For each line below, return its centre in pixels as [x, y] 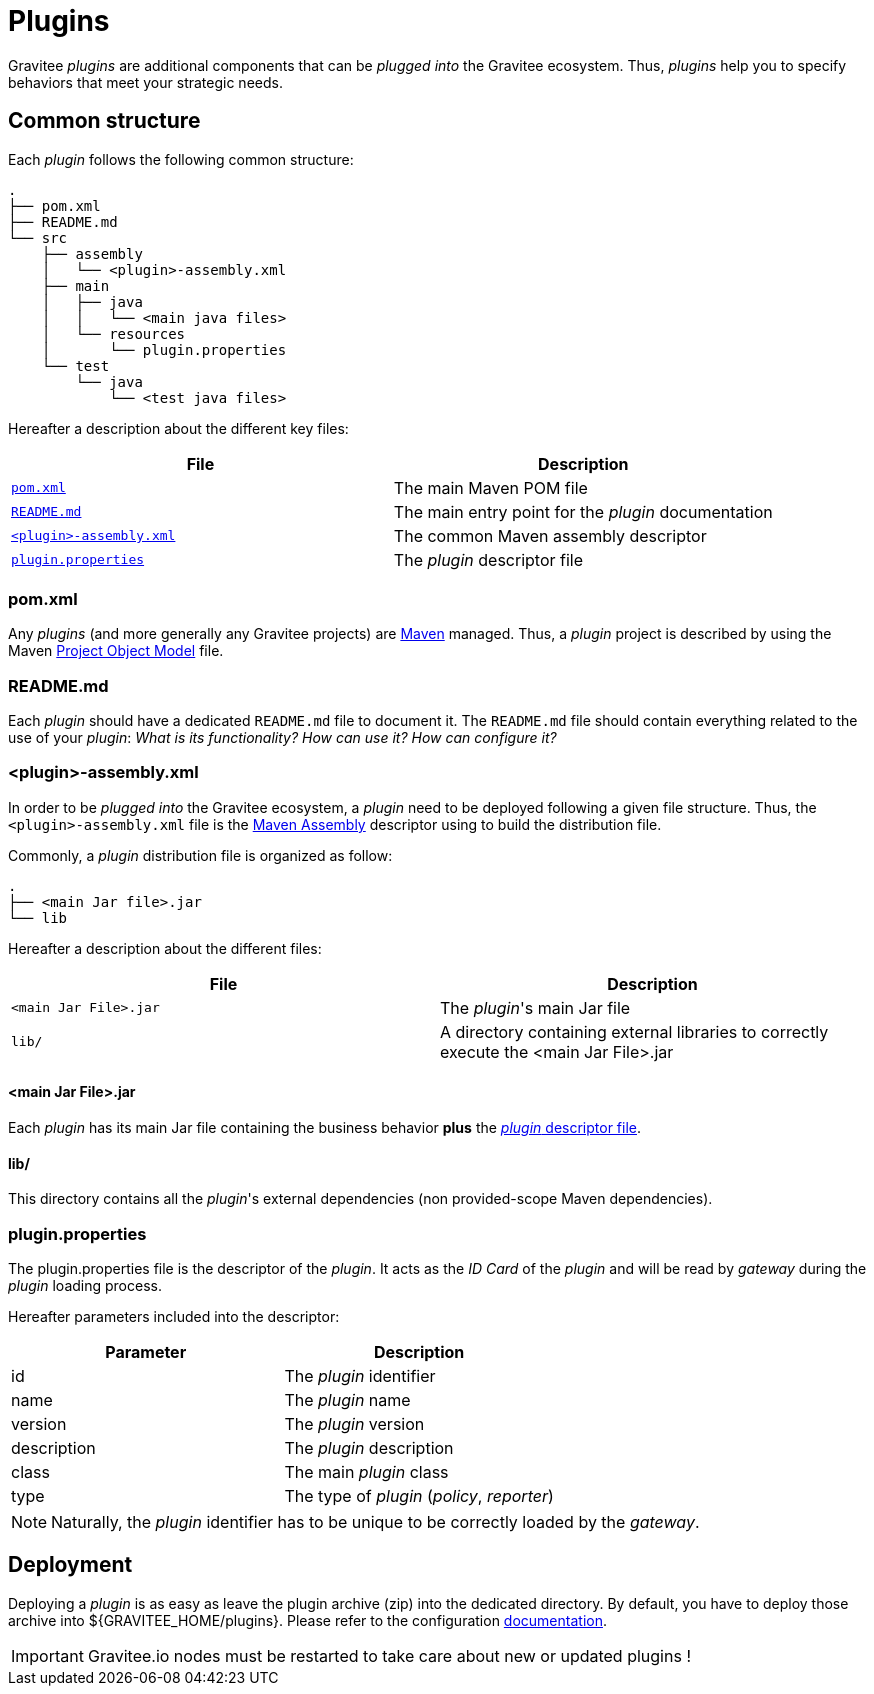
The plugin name [347, 1400]
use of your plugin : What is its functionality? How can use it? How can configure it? [282, 738]
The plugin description [369, 1448]
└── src [38, 237]
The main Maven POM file [490, 487]
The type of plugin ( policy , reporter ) [419, 1496]
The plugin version [354, 1424]
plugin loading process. [85, 1286]
